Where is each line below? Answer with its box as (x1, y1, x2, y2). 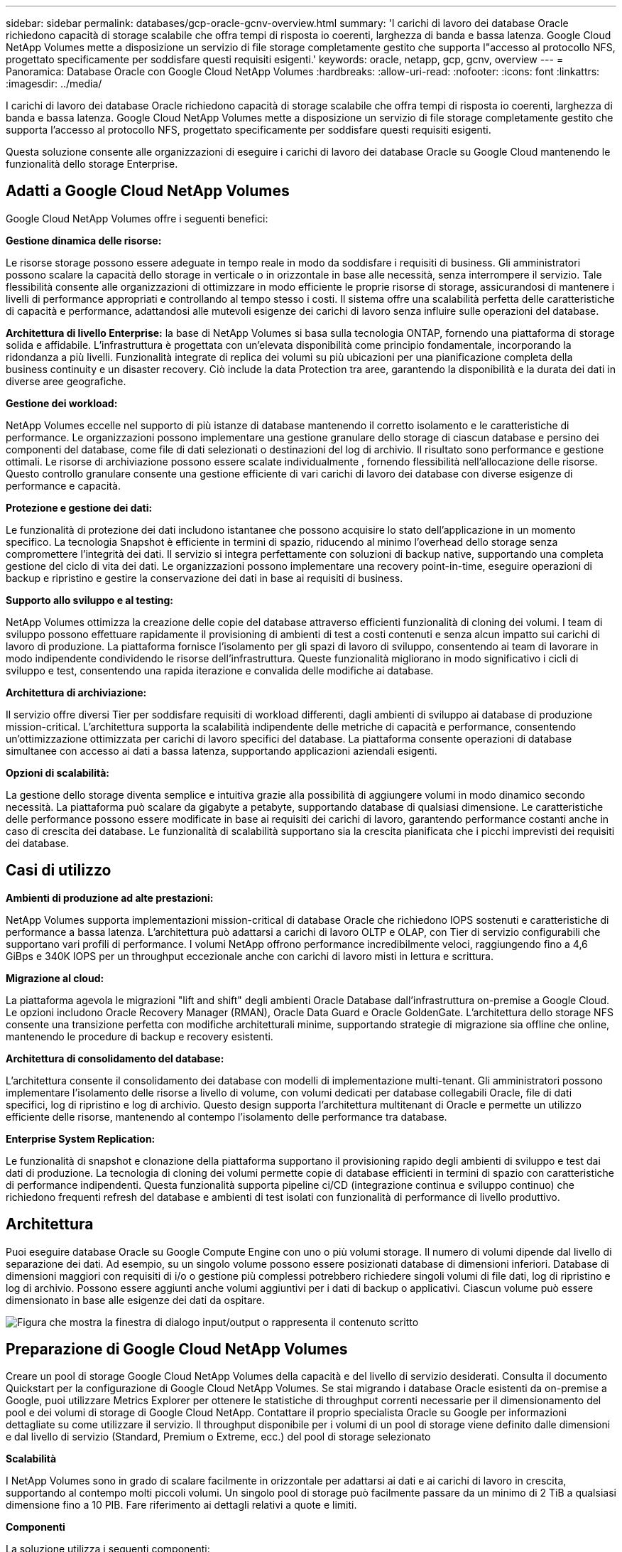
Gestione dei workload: (6, 397, 118, 409)
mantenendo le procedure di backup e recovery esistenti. (6, 1030, 273, 1042)
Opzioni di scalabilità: (6, 766, 109, 779)
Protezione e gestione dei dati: (6, 501, 153, 514)
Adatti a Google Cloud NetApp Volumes (6, 182, 290, 200)
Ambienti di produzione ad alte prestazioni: (6, 891, 214, 904)
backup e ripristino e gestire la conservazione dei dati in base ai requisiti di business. (6, 571, 403, 584)
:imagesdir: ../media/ (6, 77, 102, 90)
